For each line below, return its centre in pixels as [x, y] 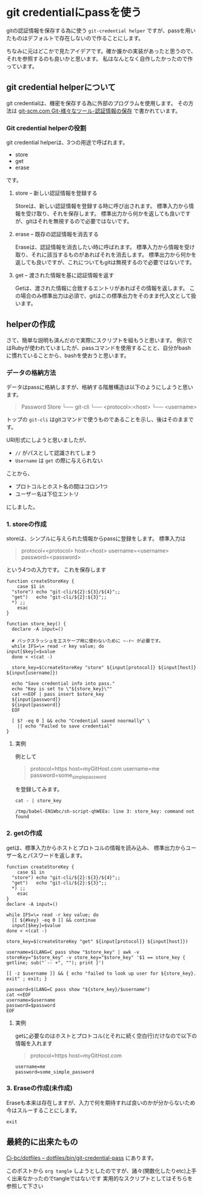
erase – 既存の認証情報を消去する [57, 234]
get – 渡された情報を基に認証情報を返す [64, 275]
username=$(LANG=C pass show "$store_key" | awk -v [73, 952]
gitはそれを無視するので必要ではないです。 [79, 221]
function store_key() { [36, 624]
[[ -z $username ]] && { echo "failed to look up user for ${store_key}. [101, 973]
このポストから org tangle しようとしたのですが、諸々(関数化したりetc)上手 [101, 1171]
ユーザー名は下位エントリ [47, 494]
